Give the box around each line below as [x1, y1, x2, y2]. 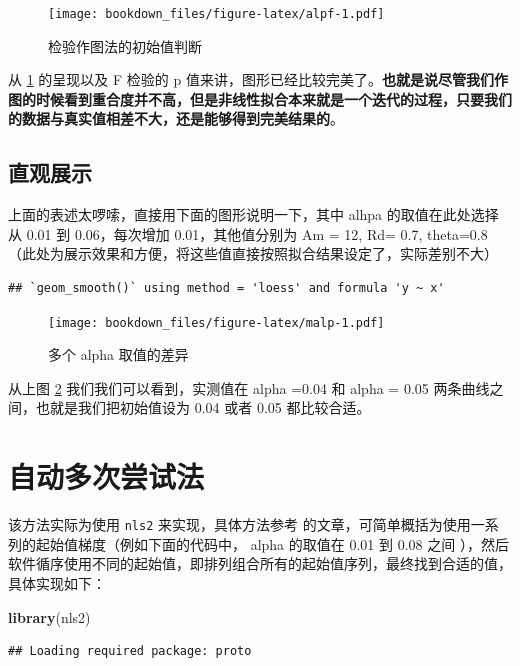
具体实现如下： [8, 573, 106, 594]
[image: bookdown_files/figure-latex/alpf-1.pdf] [48, 7, 385, 21]
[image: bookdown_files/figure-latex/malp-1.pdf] [48, 315, 385, 330]
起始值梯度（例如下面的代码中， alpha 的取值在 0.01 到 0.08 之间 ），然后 [35, 533, 509, 554]
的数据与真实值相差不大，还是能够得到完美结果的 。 [8, 108, 344, 129]
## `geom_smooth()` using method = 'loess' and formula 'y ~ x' [8, 281, 445, 296]
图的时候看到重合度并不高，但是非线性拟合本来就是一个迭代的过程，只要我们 [8, 88, 512, 109]
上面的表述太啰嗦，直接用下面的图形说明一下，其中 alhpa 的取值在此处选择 [8, 204, 499, 225]
